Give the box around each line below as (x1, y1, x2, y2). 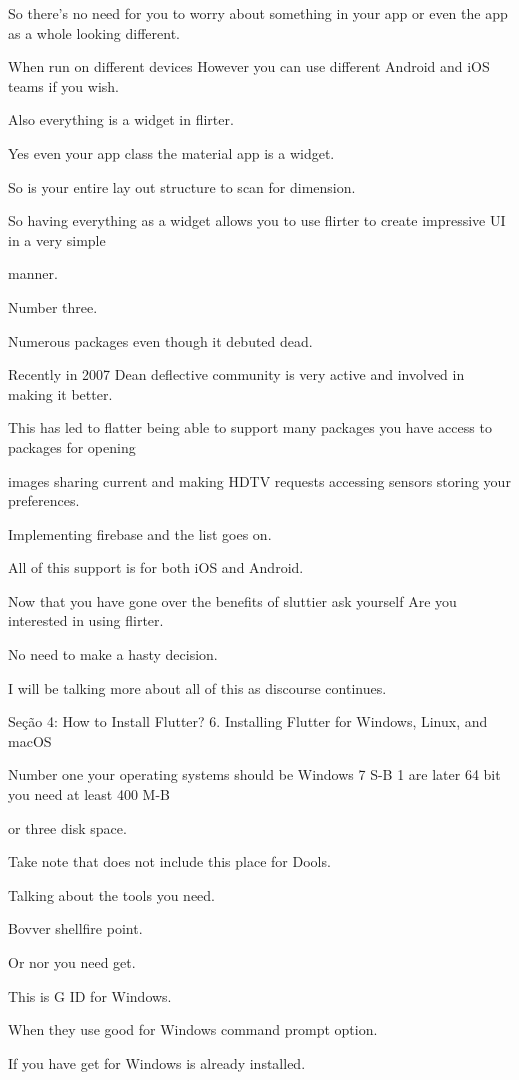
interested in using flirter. (8, 610, 164, 631)
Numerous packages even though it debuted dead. (8, 330, 313, 351)
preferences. (8, 490, 80, 511)
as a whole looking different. (8, 22, 181, 43)
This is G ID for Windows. (8, 985, 172, 1006)
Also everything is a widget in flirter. (8, 109, 234, 130)
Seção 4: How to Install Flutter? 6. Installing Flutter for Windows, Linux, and (8, 711, 488, 732)
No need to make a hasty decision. (8, 644, 218, 665)
